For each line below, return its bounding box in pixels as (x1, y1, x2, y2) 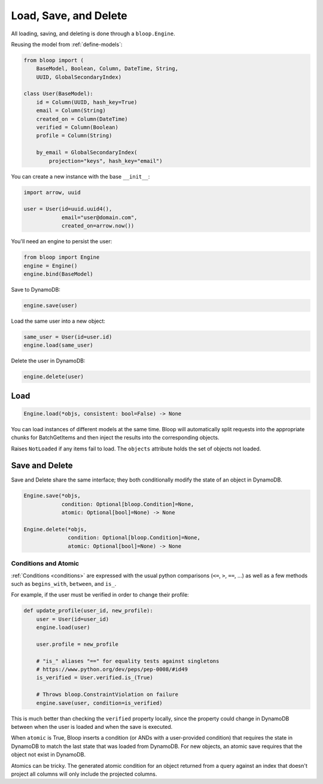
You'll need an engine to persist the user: (11, 238, 112, 245)
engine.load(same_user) (23, 342, 94, 349)
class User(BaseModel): (23, 90, 94, 97)
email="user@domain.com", (61, 214, 138, 221)
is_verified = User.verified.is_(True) (36, 674, 154, 681)
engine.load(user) (36, 624, 90, 631)
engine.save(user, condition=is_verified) (36, 700, 163, 706)
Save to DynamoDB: (11, 286, 61, 293)
